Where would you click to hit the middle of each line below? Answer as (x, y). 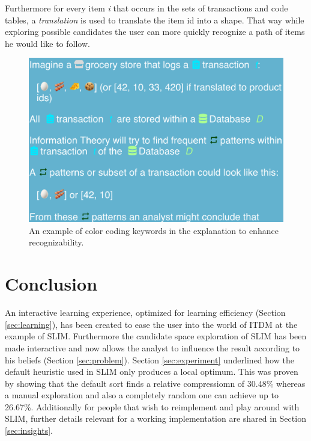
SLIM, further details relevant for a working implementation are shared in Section (155, 418)
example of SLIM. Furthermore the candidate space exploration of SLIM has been (156, 336)
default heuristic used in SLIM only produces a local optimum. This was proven (152, 372)
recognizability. (56, 242)
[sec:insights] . (29, 430)
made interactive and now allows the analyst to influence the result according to (152, 347)
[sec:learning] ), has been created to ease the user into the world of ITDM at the (151, 324)
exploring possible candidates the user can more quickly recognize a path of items (155, 32)
